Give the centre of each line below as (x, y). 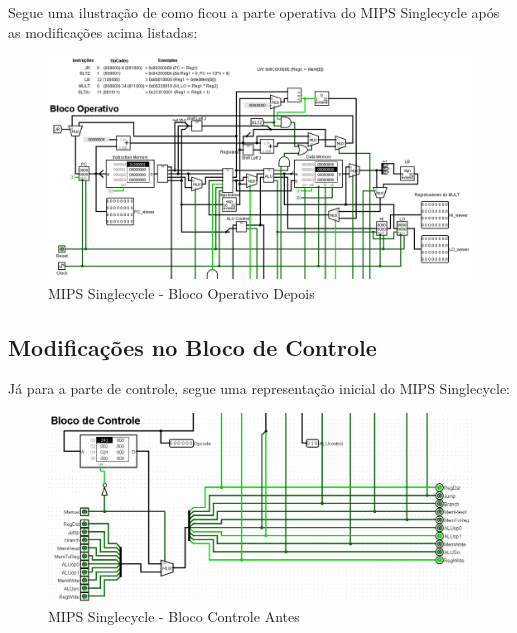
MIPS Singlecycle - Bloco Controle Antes (174, 615)
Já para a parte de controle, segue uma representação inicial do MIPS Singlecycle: (259, 388)
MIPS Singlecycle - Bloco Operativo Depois (181, 292)
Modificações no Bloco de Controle (192, 346)
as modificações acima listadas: (103, 31)
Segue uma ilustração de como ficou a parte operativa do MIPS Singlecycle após (254, 12)
